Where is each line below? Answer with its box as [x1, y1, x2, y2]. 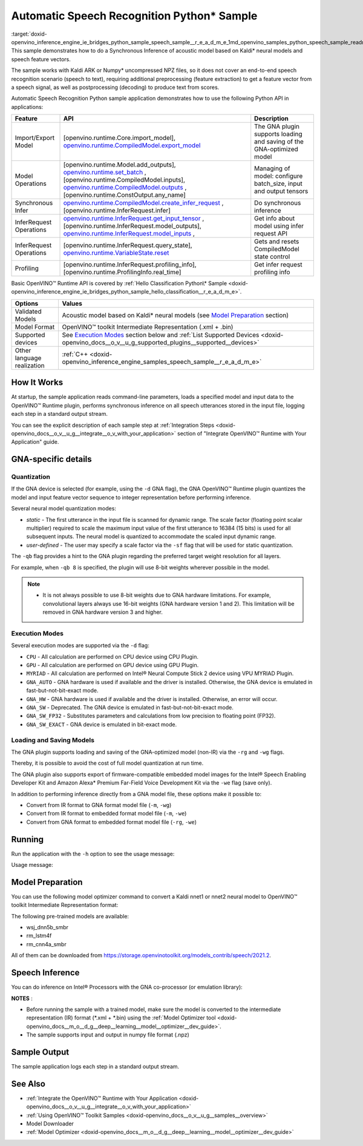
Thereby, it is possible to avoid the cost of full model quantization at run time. [11, 760, 204, 767]
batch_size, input [254, 179, 302, 188]
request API [254, 229, 287, 238]
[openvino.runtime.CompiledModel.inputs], [63, 176, 186, 184]
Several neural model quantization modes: [11, 505, 116, 512]
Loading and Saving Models [11, 736, 95, 744]
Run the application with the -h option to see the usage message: [11, 850, 175, 857]
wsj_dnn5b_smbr [26, 924, 69, 931]
